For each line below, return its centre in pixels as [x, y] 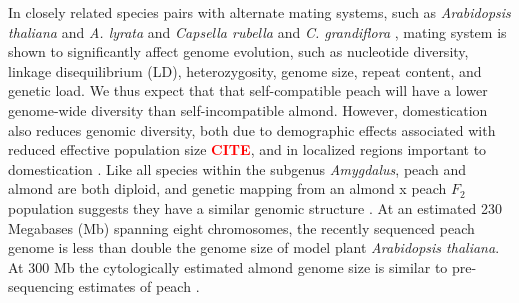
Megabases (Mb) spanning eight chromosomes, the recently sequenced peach [241, 227]
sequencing [41, 286]
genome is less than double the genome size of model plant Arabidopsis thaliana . [254, 247]
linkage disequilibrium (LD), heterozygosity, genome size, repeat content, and [245, 70]
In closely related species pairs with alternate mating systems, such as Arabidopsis [259, 12]
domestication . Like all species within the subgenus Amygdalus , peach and [237, 168]
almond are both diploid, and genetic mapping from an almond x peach [227, 188]
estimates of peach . [139, 286]
